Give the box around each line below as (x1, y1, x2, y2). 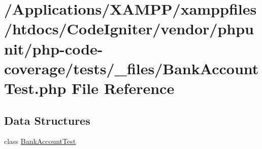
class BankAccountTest (4, 136, 76, 146)
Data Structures (4, 112, 90, 128)
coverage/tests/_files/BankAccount (4, 58, 259, 78)
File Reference (72, 77, 175, 98)
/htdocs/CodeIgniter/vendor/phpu (4, 18, 254, 39)
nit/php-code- (4, 38, 103, 59)
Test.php (4, 77, 67, 98)
